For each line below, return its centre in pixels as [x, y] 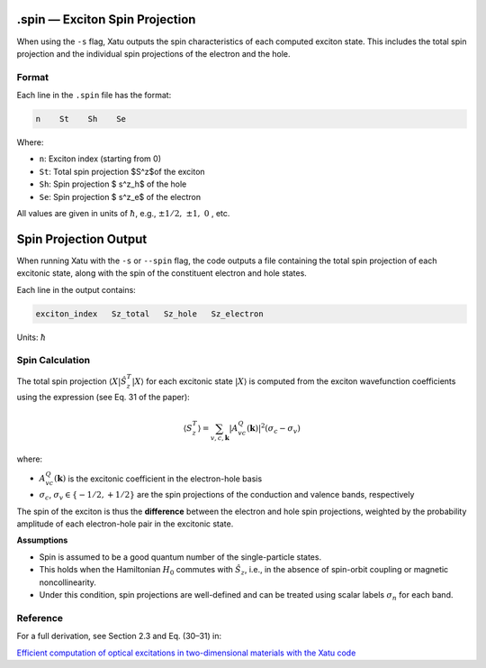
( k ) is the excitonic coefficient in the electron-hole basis [158, 479]
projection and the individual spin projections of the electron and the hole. [154, 53]
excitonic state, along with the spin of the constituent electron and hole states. [162, 273]
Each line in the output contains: [76, 289]
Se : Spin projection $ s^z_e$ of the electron [120, 197]
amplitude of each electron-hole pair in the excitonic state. [125, 524]
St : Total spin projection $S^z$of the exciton [122, 171]
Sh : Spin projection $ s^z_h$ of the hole [113, 184]
